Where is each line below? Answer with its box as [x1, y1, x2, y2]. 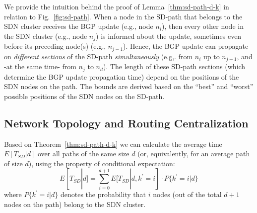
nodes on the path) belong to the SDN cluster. [4, 199, 146, 209]
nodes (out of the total [153, 189, 222, 200]
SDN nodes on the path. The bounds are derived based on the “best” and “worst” [4, 81, 254, 92]
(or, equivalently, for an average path [137, 148, 250, 159]
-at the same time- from [4, 61, 76, 72]
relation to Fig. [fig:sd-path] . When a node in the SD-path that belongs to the [4, 11, 243, 21]
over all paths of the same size [37, 148, 129, 159]
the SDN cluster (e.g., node [4, 30, 87, 41]
